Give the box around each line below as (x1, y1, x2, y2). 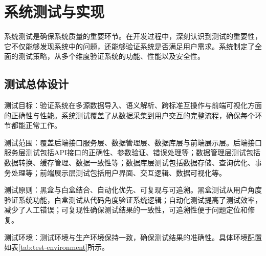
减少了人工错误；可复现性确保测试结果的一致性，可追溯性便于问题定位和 (4, 204, 248, 215)
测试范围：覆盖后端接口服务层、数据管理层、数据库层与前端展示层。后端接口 (4, 137, 262, 147)
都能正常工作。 (11, 120, 61, 131)
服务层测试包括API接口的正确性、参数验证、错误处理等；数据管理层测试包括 (4, 147, 261, 158)
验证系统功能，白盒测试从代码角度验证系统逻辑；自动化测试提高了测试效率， (4, 194, 262, 205)
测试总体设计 (4, 76, 69, 92)
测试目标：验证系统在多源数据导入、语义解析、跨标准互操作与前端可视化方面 (4, 100, 262, 111)
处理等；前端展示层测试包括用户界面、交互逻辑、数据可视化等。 (11, 167, 226, 178)
